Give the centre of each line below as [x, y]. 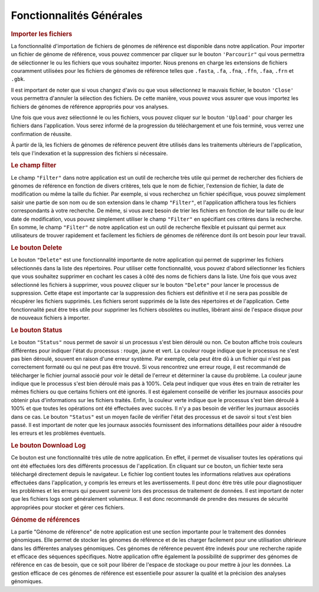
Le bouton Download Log [48, 445]
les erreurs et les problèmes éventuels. [58, 433]
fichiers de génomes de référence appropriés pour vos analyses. [90, 106]
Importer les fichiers [42, 34]
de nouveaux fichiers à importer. [51, 318]
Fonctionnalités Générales [77, 15]
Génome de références [45, 519]
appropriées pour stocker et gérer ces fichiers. [68, 507]
